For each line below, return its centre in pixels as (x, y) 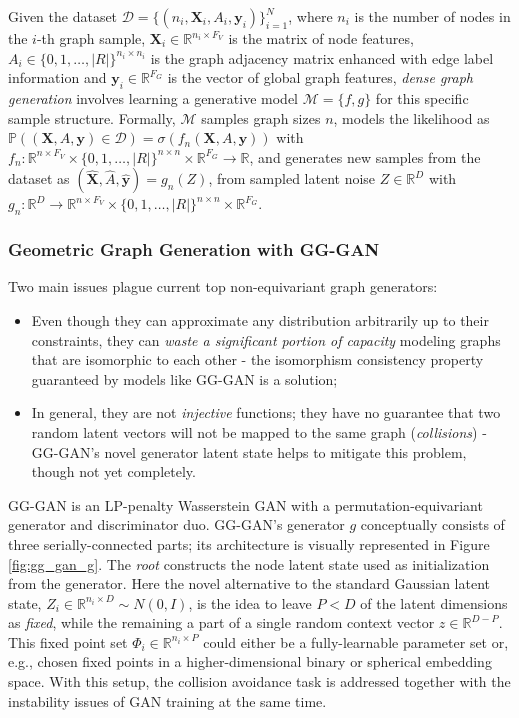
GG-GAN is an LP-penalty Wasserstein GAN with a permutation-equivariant (245, 504)
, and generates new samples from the (365, 156)
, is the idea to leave (250, 602)
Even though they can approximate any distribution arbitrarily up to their (260, 319)
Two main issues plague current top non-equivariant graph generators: (223, 286)
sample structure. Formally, (92, 117)
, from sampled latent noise (292, 178)
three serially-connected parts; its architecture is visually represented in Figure (249, 543)
